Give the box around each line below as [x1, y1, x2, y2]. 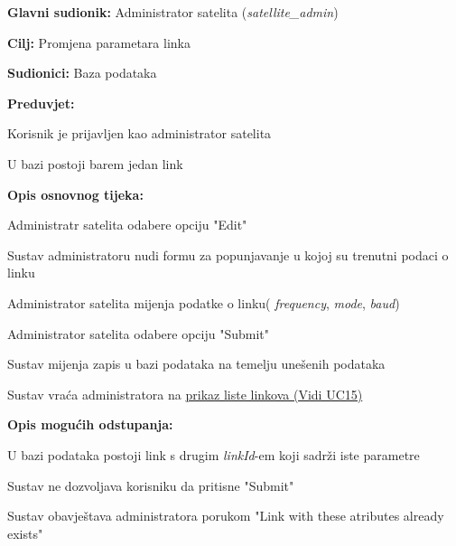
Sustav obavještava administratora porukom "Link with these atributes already [7, 506, 444, 525]
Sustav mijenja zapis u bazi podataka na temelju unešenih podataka [7, 354, 386, 373]
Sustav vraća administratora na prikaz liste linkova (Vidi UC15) [7, 384, 363, 403]
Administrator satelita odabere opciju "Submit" [7, 324, 270, 343]
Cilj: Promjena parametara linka [7, 33, 191, 52]
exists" [7, 523, 43, 542]
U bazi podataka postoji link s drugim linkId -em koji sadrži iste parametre [7, 445, 420, 464]
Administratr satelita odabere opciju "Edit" [7, 215, 247, 234]
